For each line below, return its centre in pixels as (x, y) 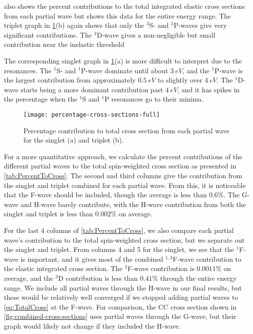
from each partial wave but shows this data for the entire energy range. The (117, 15)
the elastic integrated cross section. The (63, 268)
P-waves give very (200, 25)
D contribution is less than (98, 278)
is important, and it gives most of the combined (92, 259)
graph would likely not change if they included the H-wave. (92, 325)
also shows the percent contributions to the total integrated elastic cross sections (125, 6)
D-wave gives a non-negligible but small (156, 34)
